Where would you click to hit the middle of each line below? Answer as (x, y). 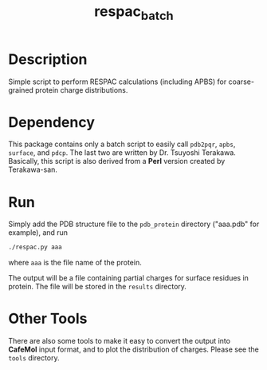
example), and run (38, 233)
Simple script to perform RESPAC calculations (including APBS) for (118, 82)
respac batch (134, 13)
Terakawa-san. (33, 169)
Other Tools (48, 319)
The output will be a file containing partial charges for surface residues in (129, 278)
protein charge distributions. (82, 90)
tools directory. (34, 358)
